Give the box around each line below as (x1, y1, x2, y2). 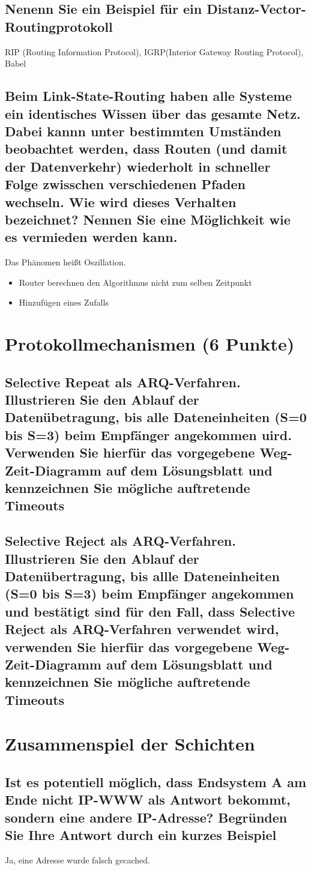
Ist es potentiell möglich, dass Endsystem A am (5, 772, 307, 791)
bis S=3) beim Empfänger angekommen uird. (5, 425, 292, 444)
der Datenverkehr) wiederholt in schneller (5, 157, 271, 175)
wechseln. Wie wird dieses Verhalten (5, 192, 237, 211)
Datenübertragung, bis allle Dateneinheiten (5, 566, 280, 585)
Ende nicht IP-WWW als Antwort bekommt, (5, 790, 291, 809)
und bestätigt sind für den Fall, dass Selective (5, 602, 295, 620)
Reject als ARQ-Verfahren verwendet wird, (5, 620, 279, 638)
